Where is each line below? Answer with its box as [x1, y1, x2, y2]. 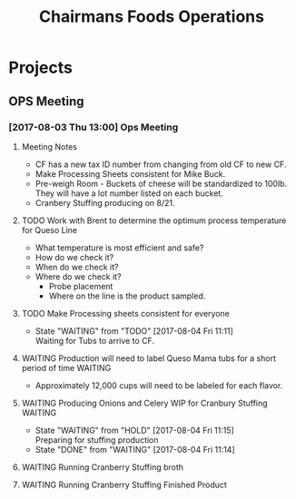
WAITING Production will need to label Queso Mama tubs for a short [21, 352, 277, 364]
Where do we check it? [35, 270, 122, 282]
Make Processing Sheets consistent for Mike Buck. [35, 168, 226, 179]
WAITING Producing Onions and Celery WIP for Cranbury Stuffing [21, 397, 269, 408]
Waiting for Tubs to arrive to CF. [35, 335, 155, 346]
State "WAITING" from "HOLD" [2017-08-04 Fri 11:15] [35, 425, 235, 435]
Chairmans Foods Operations [38, 6, 265, 27]
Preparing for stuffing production [35, 434, 160, 445]
